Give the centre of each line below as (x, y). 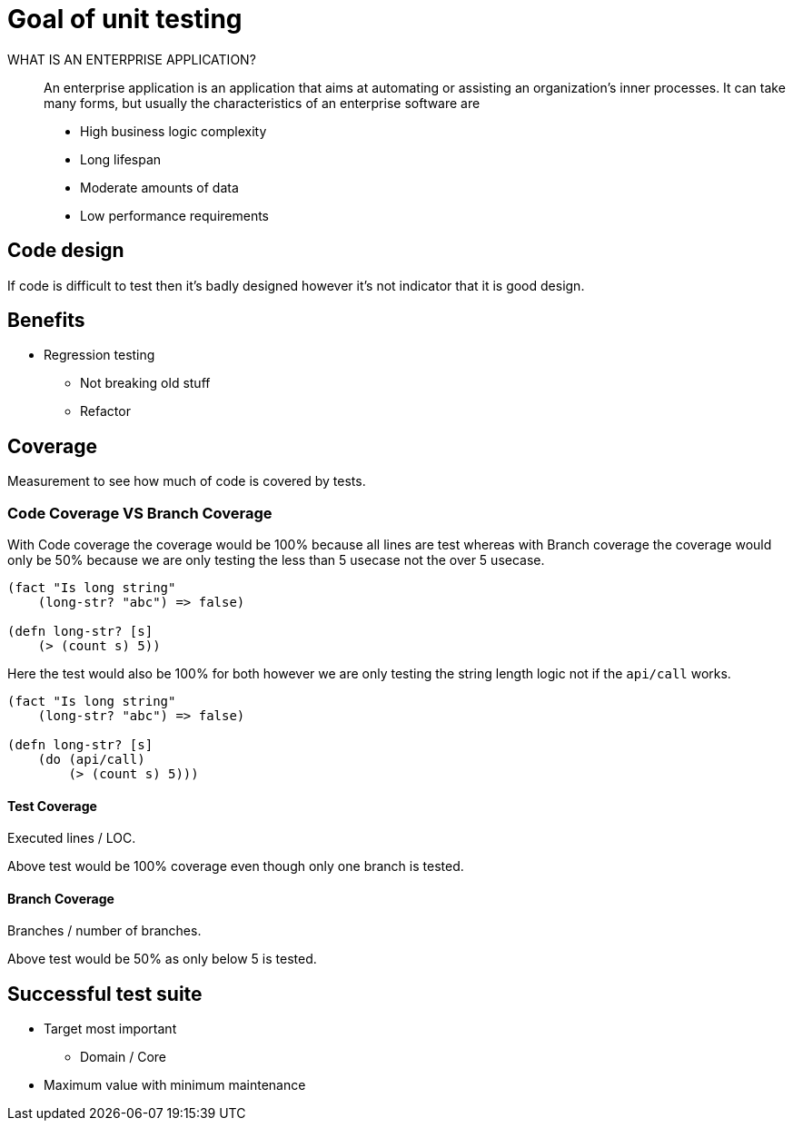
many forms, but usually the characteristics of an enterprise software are (262, 103)
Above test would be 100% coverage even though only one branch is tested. (236, 866)
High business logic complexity (173, 131)
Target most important (110, 1029)
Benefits (46, 321)
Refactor (105, 411)
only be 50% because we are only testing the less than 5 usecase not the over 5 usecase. (276, 560)
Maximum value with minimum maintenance (175, 1085)
